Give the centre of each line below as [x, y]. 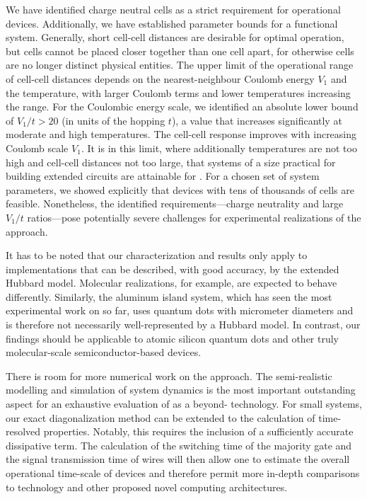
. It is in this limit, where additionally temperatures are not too [219, 148]
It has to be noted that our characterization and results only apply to [157, 255]
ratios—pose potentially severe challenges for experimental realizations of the [194, 217]
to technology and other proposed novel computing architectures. [147, 487]
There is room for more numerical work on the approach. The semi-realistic [169, 375]
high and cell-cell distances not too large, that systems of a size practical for [171, 162]
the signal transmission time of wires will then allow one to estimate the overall [178, 459]
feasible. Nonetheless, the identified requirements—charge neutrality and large [175, 203]
